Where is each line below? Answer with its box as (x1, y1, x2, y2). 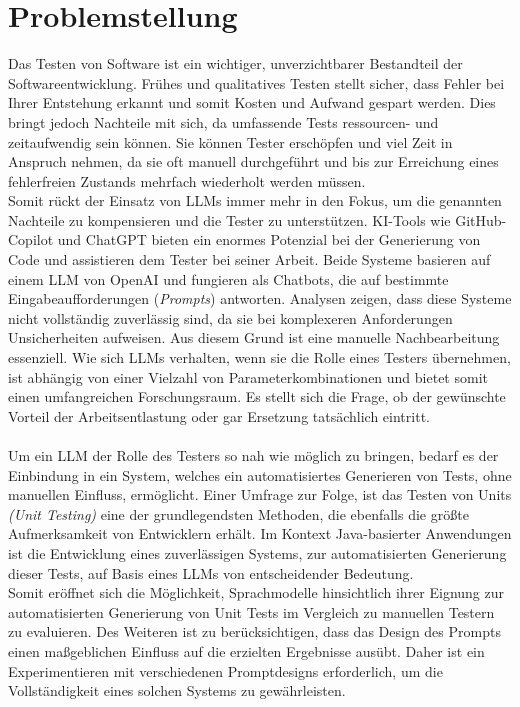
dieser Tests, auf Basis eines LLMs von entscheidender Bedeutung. (8, 562, 414, 583)
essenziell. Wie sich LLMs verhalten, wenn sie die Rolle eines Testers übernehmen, (8, 347, 511, 368)
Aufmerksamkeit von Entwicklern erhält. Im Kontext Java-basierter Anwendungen (8, 523, 512, 544)
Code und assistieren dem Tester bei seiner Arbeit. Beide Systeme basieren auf (8, 249, 491, 270)
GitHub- (455, 209, 507, 230)
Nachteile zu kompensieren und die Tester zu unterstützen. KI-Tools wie (8, 209, 451, 230)
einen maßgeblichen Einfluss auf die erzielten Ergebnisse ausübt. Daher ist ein (8, 640, 485, 661)
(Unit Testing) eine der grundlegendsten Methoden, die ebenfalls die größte (8, 503, 469, 524)
